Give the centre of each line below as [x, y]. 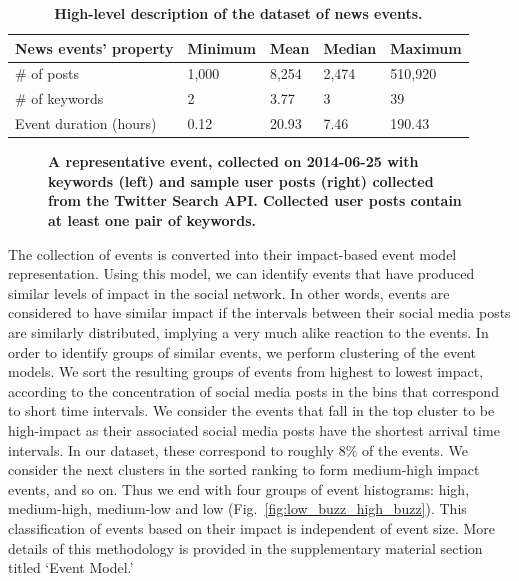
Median [350, 47]
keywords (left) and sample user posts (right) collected [241, 180]
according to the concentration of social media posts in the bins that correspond [253, 390]
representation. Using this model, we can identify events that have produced [241, 273]
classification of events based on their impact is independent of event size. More [252, 527]
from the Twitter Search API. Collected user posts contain [255, 200]
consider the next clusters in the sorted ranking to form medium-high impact [244, 469]
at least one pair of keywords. [152, 220]
